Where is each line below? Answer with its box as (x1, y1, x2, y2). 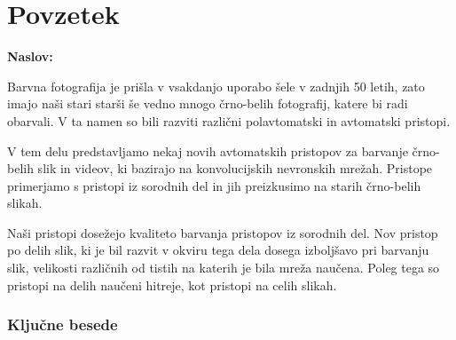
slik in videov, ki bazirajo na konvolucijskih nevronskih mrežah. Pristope (37, 159, 433, 178)
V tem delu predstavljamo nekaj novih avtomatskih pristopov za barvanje (7, 141, 408, 160)
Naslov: (7, 47, 53, 66)
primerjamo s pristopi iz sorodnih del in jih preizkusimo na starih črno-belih (7, 176, 421, 194)
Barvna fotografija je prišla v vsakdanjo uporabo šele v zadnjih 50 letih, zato (7, 76, 425, 95)
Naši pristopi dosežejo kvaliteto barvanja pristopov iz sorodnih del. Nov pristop (7, 223, 438, 241)
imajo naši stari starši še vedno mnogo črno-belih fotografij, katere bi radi (7, 94, 408, 113)
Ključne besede (7, 313, 118, 336)
